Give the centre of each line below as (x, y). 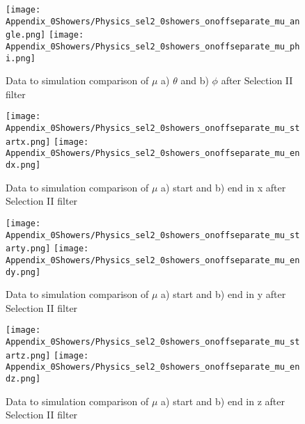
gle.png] (26, 35)
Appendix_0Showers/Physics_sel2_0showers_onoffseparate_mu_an (153, 21)
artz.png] (28, 355)
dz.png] (23, 379)
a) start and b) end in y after (224, 294)
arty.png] (28, 249)
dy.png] (23, 272)
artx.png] (28, 142)
